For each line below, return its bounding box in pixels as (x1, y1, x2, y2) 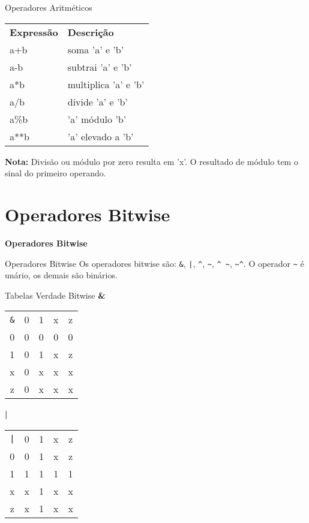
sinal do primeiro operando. (5, 167, 106, 179)
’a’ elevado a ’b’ (67, 129, 134, 143)
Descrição (67, 25, 114, 39)
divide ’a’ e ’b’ (67, 94, 128, 109)
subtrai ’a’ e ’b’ (67, 59, 132, 74)
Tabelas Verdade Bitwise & (5, 288, 106, 301)
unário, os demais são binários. (5, 269, 118, 281)
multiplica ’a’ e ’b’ (67, 77, 145, 91)
